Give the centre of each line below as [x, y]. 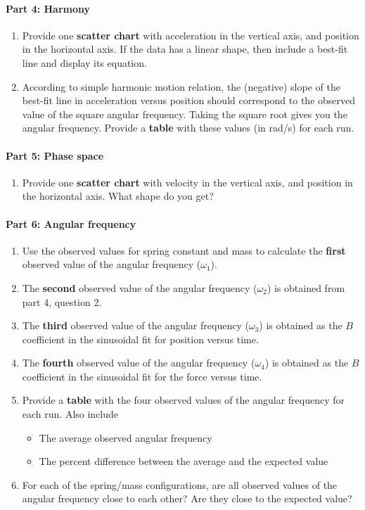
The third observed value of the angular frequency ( [135, 325]
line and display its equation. [84, 62]
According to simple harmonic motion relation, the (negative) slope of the [181, 86]
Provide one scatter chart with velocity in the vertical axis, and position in [187, 182]
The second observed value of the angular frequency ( [140, 287]
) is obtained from [306, 287]
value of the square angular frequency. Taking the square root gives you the [185, 114]
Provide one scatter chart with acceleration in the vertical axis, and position [191, 35]
